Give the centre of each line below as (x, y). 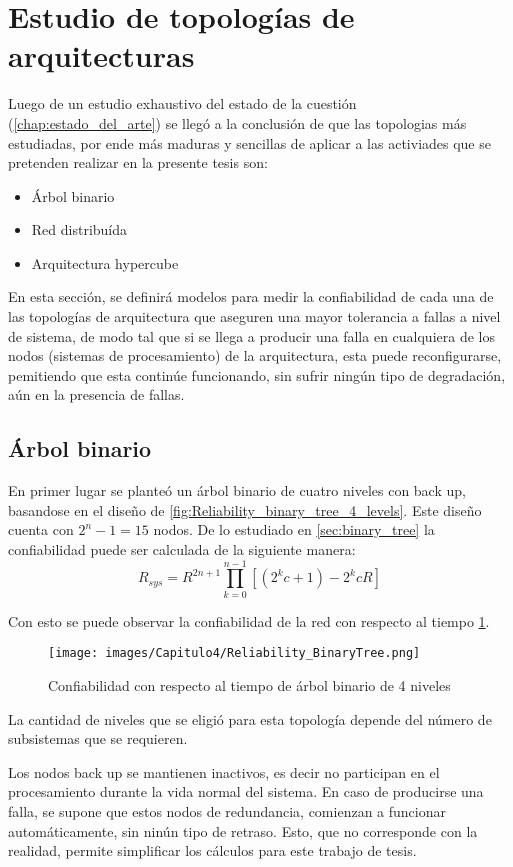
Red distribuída (79, 229)
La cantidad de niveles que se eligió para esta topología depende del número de (250, 718)
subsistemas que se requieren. (98, 738)
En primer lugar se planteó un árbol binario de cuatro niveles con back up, (237, 490)
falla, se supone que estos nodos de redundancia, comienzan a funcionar (227, 810)
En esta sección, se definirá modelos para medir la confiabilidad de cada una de (251, 296)
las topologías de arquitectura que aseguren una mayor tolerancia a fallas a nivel (254, 316)
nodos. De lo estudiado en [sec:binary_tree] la (294, 529)
